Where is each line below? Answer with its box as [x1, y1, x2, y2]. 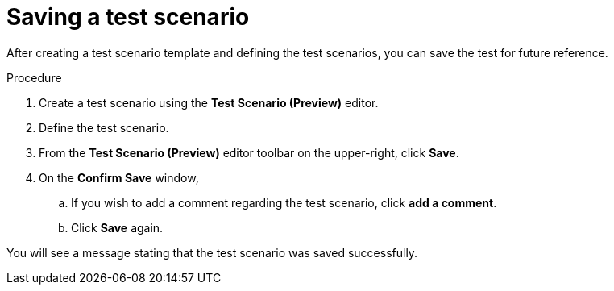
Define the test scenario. [39, 120, 169, 135]
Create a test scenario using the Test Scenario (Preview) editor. [39, 95, 379, 110]
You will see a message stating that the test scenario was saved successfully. [6, 245, 418, 260]
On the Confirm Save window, [39, 170, 199, 185]
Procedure [6, 70, 62, 85]
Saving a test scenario [6, 3, 250, 31]
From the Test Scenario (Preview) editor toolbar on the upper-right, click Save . [39, 145, 459, 160]
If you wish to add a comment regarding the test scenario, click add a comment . [71, 195, 497, 210]
